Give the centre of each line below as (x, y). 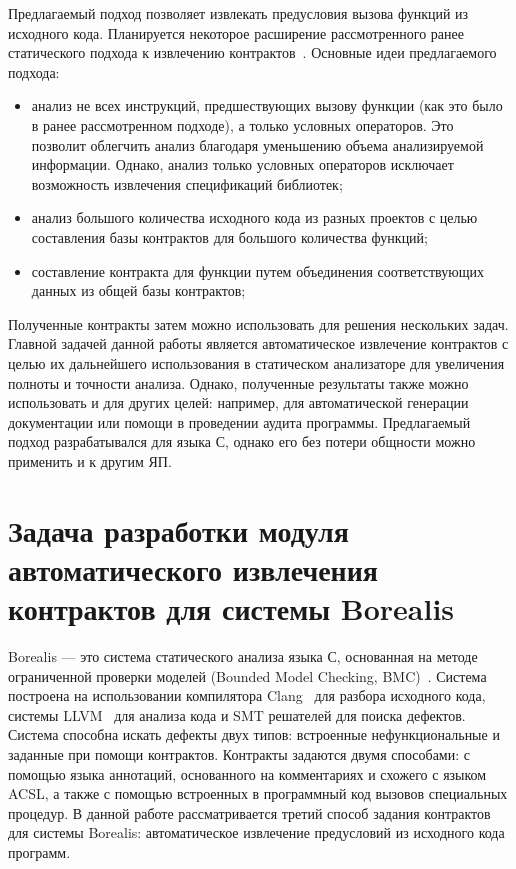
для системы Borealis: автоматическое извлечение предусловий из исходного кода (256, 832)
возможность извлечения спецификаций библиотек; (187, 183)
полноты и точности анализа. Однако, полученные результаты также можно (238, 382)
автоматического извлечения (193, 568)
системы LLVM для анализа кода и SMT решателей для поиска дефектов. (237, 714)
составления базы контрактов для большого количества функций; (229, 236)
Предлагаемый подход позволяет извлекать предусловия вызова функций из (238, 13)
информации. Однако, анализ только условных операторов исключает (242, 164)
